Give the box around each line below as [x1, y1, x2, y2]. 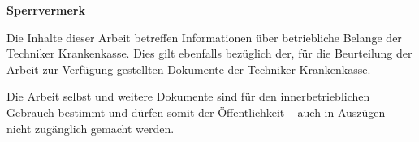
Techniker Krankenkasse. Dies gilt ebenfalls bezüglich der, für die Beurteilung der [6, 45, 413, 62]
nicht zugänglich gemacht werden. [6, 119, 175, 136]
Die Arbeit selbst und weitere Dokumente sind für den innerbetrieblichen [6, 88, 370, 105]
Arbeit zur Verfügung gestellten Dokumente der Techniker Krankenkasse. [6, 60, 371, 77]
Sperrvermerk [6, 2, 85, 18]
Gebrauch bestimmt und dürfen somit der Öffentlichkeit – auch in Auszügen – [6, 103, 395, 120]
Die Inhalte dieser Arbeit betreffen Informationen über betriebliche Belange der [6, 28, 402, 45]
